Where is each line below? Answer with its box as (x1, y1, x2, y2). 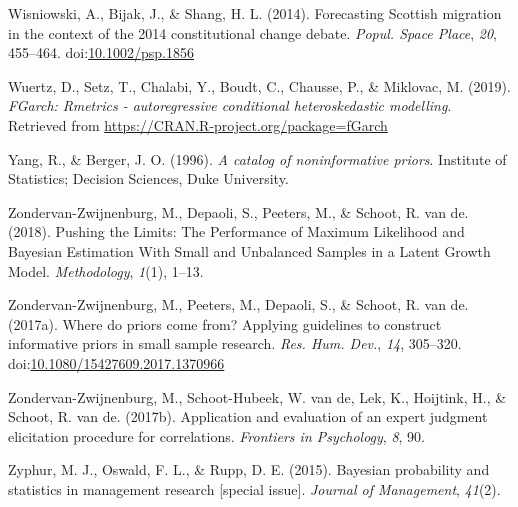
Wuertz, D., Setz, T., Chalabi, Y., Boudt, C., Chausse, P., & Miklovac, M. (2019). (8, 75, 511, 96)
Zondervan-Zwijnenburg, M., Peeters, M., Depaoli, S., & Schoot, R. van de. (8, 294, 469, 315)
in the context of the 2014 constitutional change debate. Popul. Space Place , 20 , (8, 22, 497, 43)
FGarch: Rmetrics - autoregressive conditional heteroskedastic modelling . (8, 95, 452, 116)
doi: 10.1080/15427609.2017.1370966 (8, 352, 225, 373)
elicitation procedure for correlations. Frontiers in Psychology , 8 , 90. (8, 425, 425, 446)
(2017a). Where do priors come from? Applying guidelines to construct (8, 313, 442, 334)
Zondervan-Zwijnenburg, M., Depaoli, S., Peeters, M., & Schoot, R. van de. (8, 201, 469, 222)
